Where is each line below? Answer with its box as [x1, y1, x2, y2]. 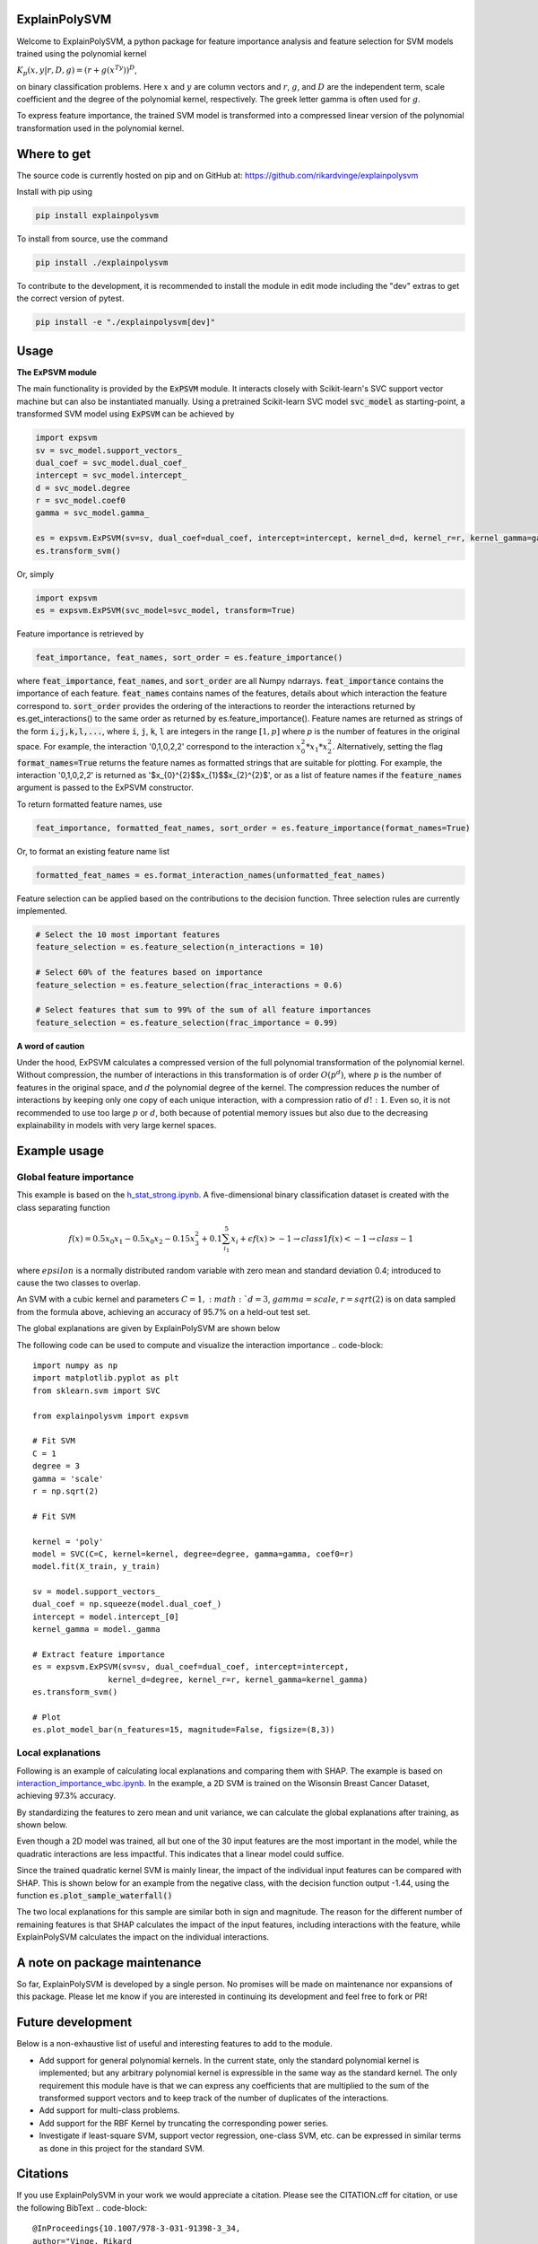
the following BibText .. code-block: [16, 2202, 148, 2213]
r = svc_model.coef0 [35, 495, 126, 506]
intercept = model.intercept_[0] [32, 1611, 179, 1622]
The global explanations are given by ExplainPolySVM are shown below [16, 1323, 281, 1334]
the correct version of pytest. [16, 293, 125, 304]
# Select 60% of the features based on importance [35, 968, 264, 977]
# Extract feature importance [32, 1650, 166, 1660]
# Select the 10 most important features [35, 929, 221, 940]
